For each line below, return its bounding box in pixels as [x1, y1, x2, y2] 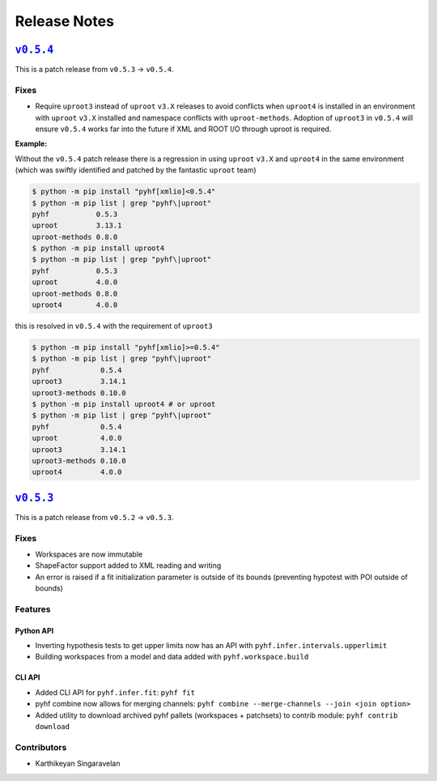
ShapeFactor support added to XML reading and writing [35, 561, 222, 570]
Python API [15, 625, 54, 635]
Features [15, 604, 51, 615]
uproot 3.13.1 [32, 221, 122, 230]
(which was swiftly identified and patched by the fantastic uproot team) [15, 165, 257, 175]
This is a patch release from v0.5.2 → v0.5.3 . [15, 512, 174, 522]
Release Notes [15, 12, 115, 30]
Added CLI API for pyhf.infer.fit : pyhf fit [35, 687, 196, 697]
